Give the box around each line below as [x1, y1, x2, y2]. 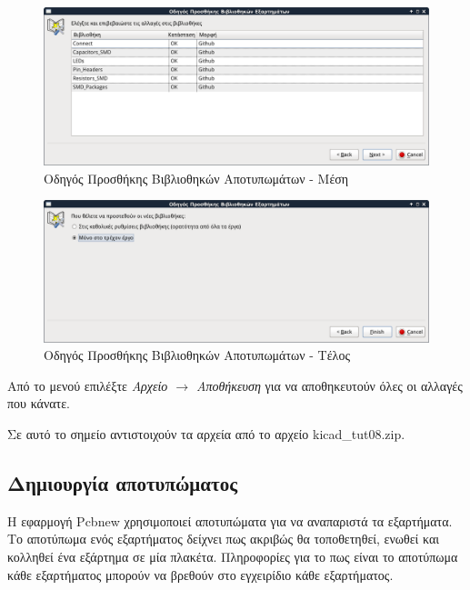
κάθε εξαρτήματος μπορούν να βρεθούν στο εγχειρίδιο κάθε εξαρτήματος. [7, 565, 394, 584]
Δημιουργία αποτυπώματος [7, 468, 238, 496]
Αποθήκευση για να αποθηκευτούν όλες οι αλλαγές [196, 375, 463, 395]
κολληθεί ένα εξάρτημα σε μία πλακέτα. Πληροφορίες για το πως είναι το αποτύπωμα [7, 546, 458, 565]
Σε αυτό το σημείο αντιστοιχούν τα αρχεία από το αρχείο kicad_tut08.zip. [7, 424, 405, 443]
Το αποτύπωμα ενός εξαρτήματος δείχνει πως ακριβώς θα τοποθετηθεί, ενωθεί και [7, 529, 440, 548]
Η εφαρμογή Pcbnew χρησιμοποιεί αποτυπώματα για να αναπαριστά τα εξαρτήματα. [7, 511, 453, 530]
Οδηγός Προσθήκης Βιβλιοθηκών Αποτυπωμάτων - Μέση [44, 168, 349, 187]
